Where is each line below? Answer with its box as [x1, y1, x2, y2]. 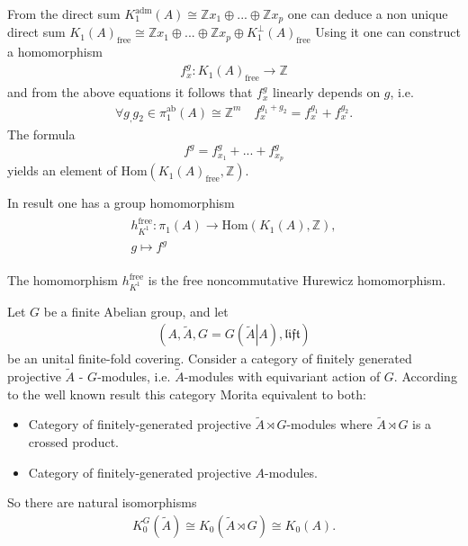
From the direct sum [7, 4, 121, 22]
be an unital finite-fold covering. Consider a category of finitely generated [7, 349, 412, 368]
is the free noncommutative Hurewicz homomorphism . [148, 271, 446, 290]
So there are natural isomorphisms [7, 493, 197, 512]
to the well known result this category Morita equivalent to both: [7, 384, 366, 403]
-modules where [286, 415, 373, 434]
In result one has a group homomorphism [7, 193, 235, 212]
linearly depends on [273, 83, 381, 102]
